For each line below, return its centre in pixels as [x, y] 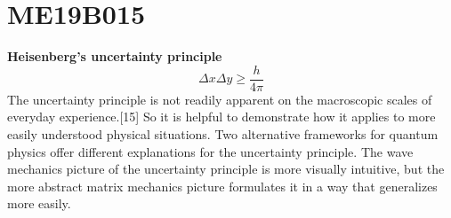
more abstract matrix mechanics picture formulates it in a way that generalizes [222, 186]
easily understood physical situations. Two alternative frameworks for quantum [223, 133]
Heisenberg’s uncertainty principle [115, 56]
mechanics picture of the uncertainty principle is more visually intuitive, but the [226, 169]
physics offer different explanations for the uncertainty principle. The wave [210, 151]
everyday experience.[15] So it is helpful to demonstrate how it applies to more [221, 117]
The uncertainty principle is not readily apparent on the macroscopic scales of [220, 99]
